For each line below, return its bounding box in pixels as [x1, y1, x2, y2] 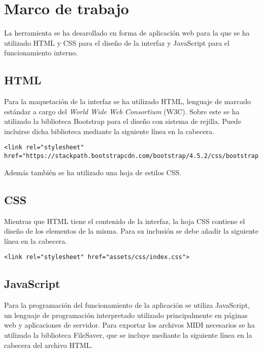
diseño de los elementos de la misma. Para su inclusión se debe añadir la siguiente [4, 226, 258, 236]
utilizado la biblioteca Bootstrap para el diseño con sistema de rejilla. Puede [4, 116, 242, 126]
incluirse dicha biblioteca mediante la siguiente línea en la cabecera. [4, 125, 214, 136]
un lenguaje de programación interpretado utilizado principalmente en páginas [4, 309, 248, 320]
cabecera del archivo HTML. [4, 339, 93, 350]
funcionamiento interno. [4, 47, 78, 58]
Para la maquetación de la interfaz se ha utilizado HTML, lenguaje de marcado [4, 96, 251, 107]
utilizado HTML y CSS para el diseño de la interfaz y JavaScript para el [4, 37, 229, 48]
